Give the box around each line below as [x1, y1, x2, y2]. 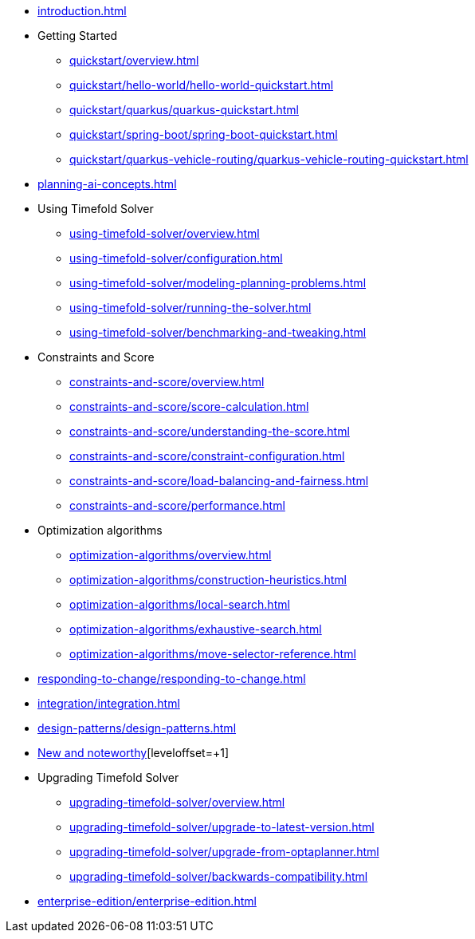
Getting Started [37, 29, 118, 42]
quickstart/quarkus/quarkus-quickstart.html [69, 103, 299, 116]
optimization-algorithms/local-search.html [69, 598, 290, 611]
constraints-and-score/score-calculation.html [69, 400, 309, 413]
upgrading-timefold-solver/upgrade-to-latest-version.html [69, 820, 375, 834]
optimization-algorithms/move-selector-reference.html [69, 647, 356, 661]
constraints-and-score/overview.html [69, 375, 265, 389]
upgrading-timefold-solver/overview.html [69, 795, 285, 809]
